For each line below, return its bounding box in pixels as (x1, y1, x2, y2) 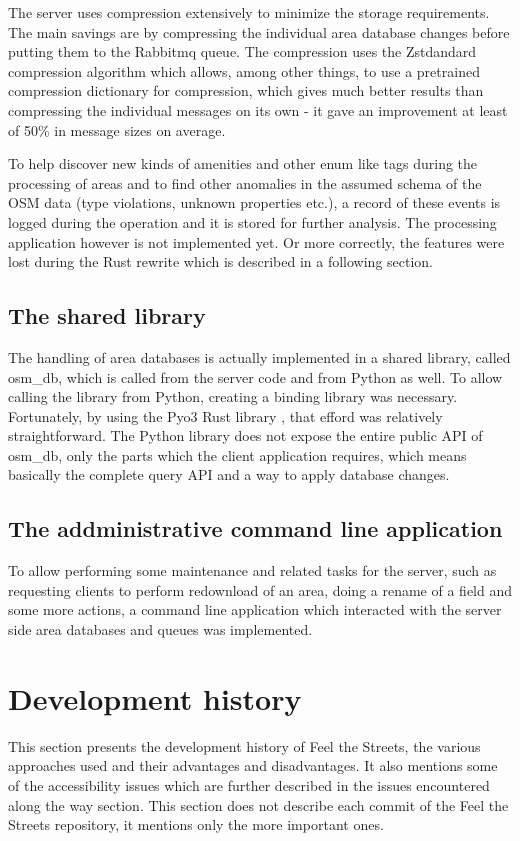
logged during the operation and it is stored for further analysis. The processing (8, 211, 497, 232)
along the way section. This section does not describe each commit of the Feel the (8, 794, 509, 815)
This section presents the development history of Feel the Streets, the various (8, 735, 481, 756)
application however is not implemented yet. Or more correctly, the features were (8, 231, 505, 252)
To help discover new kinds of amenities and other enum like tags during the (8, 153, 478, 174)
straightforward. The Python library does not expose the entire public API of (8, 425, 483, 446)
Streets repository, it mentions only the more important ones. (8, 814, 384, 835)
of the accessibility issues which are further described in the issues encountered (8, 774, 490, 795)
